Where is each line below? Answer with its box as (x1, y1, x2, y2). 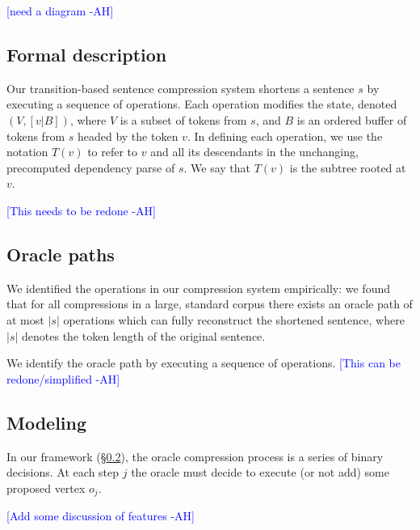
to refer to (87, 143, 138, 160)
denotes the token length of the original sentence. (22, 327, 266, 344)
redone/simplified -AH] (6, 370, 120, 387)
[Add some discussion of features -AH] (6, 507, 195, 524)
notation (6, 143, 48, 160)
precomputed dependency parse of (6, 159, 175, 176)
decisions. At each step (6, 464, 120, 481)
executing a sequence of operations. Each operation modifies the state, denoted (6, 95, 397, 112)
